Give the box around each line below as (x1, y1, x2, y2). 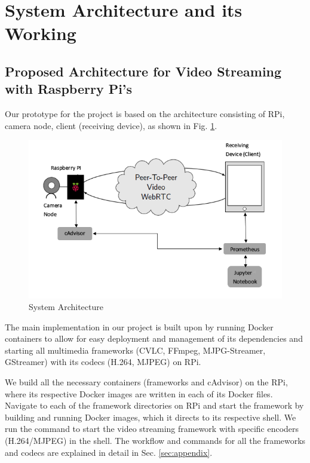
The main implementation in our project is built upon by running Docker (5, 320, 274, 333)
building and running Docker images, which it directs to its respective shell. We (5, 410, 296, 423)
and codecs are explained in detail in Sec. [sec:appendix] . (5, 446, 213, 458)
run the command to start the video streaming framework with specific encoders (5, 422, 299, 435)
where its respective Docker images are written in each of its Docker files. (5, 387, 273, 400)
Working (5, 21, 76, 45)
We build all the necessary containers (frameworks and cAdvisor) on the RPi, (5, 376, 288, 388)
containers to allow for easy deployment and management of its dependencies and (5, 332, 303, 345)
